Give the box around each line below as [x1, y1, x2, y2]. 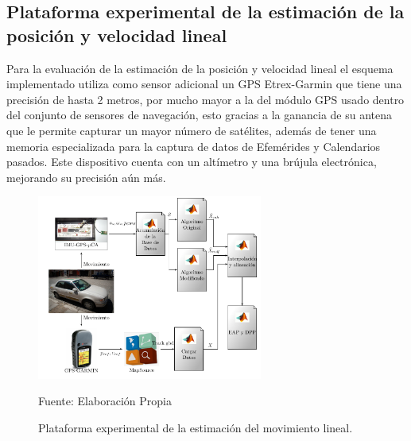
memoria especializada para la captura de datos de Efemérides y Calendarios [6, 137, 381, 154]
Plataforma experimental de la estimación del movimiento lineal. [38, 420, 353, 436]
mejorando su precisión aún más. [6, 168, 166, 185]
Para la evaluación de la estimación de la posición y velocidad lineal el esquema [6, 60, 394, 76]
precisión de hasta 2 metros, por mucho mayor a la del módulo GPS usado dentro [6, 91, 405, 107]
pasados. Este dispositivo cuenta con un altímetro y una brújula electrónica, [6, 153, 377, 170]
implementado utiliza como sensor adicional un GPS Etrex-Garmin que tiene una [6, 75, 402, 92]
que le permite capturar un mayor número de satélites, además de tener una [6, 122, 377, 138]
